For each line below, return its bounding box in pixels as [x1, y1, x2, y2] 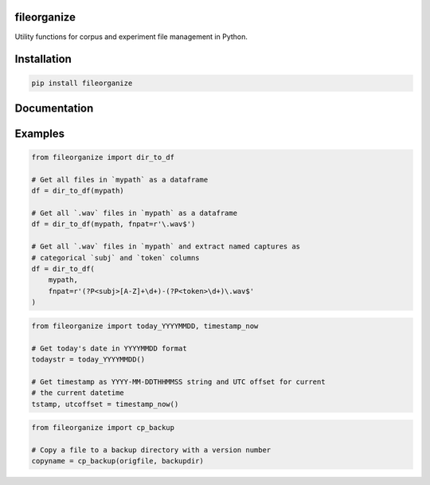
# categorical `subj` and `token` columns [31, 253, 200, 262]
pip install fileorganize [31, 78, 133, 88]
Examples [14, 127, 65, 140]
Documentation [14, 101, 94, 115]
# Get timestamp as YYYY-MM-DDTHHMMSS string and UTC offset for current [31, 377, 326, 386]
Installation [14, 53, 72, 66]
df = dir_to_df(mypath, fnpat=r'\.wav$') [31, 220, 196, 229]
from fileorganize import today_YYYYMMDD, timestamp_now [31, 321, 259, 331]
